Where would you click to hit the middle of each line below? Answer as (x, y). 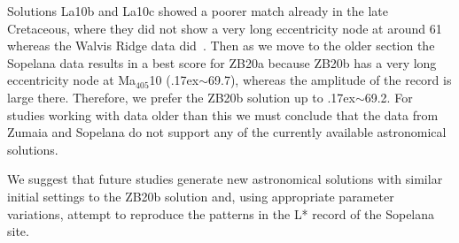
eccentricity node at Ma (72, 80)
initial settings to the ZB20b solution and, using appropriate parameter (201, 196)
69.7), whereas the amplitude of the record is (330, 80)
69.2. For (389, 97)
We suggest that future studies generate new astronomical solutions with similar (225, 179)
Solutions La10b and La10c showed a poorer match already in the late (198, 11)
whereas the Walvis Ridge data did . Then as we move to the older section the (221, 46)
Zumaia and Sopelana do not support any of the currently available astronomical (227, 132)
